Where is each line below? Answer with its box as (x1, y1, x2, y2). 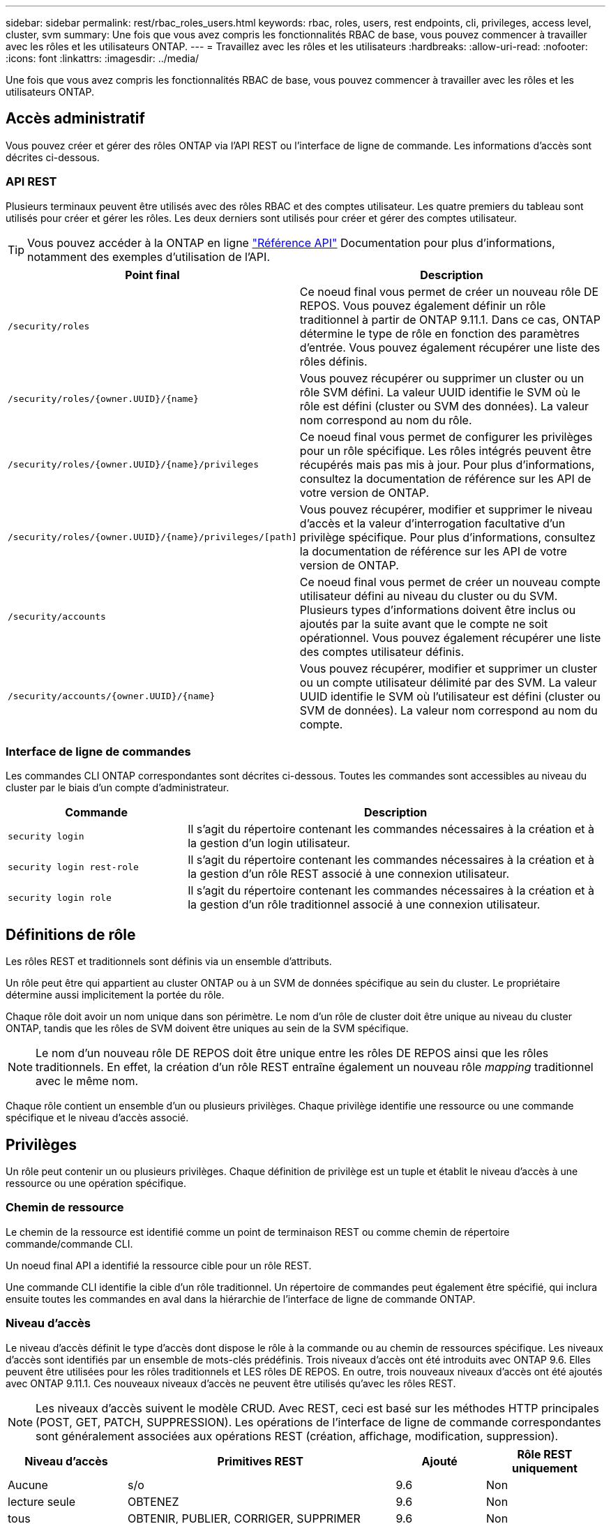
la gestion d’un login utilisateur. (188, 836, 350, 851)
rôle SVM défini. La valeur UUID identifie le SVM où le (299, 384, 581, 399)
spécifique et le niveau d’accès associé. (6, 1112, 189, 1124)
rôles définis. (299, 354, 368, 368)
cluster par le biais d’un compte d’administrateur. (6, 782, 229, 794)
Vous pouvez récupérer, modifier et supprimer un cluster (299, 661, 598, 675)
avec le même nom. (36, 1074, 139, 1089)
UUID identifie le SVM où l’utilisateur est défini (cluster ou (299, 689, 601, 703)
